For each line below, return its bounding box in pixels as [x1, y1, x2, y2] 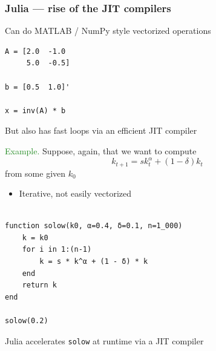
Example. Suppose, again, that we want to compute [5, 144, 197, 157]
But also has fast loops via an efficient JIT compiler [5, 124, 197, 137]
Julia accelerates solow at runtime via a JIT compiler [5, 334, 204, 347]
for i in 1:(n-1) [22, 245, 92, 254]
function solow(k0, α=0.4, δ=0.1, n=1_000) [5, 221, 183, 231]
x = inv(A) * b [5, 106, 66, 115]
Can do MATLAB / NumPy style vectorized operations [5, 24, 211, 37]
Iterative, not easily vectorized [19, 187, 132, 200]
